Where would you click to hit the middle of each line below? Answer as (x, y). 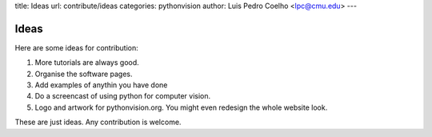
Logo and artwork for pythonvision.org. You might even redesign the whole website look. (181, 107)
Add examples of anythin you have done (101, 85)
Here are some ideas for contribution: (77, 47)
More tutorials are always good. (87, 62)
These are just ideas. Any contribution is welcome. (98, 122)
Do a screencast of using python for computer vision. (123, 96)
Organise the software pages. (84, 74)
